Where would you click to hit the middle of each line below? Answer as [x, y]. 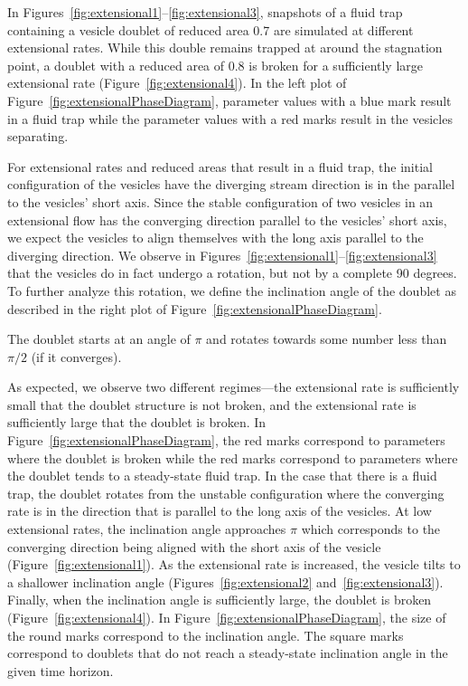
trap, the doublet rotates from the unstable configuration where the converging [226, 493]
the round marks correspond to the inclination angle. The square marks [206, 635]
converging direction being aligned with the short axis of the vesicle [194, 546]
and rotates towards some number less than [327, 339]
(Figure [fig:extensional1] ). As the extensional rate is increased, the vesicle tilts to [234, 564]
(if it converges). [76, 356]
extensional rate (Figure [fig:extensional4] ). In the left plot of [177, 83]
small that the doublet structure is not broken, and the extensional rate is [212, 404]
